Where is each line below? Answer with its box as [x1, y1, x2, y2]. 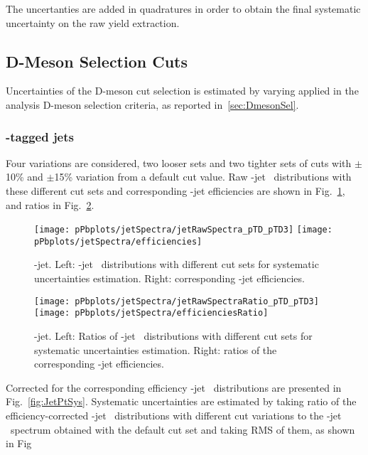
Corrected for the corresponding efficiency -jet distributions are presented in [6, 380, 342, 395]
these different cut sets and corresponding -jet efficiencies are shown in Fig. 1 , [6, 183, 345, 198]
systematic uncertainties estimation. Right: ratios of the [34, 342, 277, 357]
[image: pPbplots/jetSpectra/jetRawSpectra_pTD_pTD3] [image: [34, 225, 332, 235]
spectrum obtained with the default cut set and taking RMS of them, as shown [10, 422, 355, 437]
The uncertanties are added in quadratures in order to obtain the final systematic [6, 1, 361, 16]
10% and [6, 169, 43, 184]
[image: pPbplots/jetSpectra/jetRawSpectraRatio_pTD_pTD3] [34, 296, 319, 306]
